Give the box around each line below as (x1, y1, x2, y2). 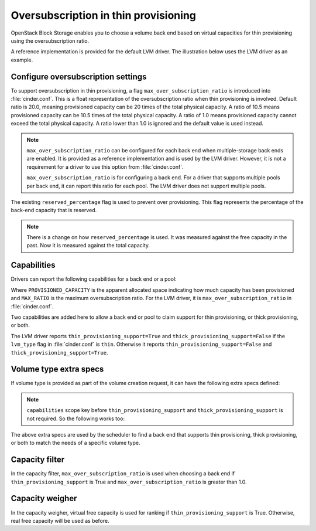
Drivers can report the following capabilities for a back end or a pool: (11, 275, 177, 282)
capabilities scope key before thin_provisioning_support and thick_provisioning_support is (26, 407, 283, 414)
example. (11, 56, 33, 63)
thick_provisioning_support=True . (11, 349, 108, 356)
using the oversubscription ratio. (11, 37, 90, 44)
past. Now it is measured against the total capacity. (26, 242, 150, 249)
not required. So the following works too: (26, 415, 125, 422)
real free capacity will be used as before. (11, 517, 109, 524)
